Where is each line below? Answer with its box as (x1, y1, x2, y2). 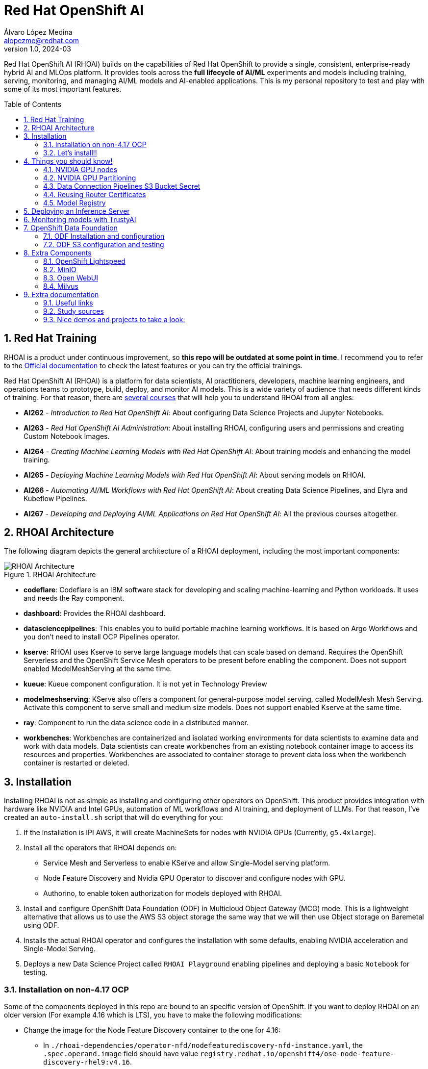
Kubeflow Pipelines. (24, 494, 87, 503)
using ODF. (24, 921, 59, 930)
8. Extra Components (24, 248, 92, 257)
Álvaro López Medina (4, 27, 73, 36)
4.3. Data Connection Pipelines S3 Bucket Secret (43, 181, 201, 190)
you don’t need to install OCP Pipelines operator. (24, 633, 180, 641)
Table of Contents (4, 100, 62, 108)
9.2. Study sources (43, 306, 104, 315)
